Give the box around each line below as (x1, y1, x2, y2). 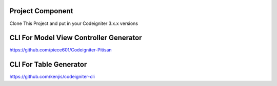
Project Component (9, 7, 73, 15)
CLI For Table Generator (9, 60, 87, 69)
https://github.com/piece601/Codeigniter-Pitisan (9, 47, 112, 53)
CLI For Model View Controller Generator (9, 34, 142, 42)
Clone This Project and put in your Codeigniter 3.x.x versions (9, 20, 138, 26)
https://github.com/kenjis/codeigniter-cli (9, 74, 95, 80)
